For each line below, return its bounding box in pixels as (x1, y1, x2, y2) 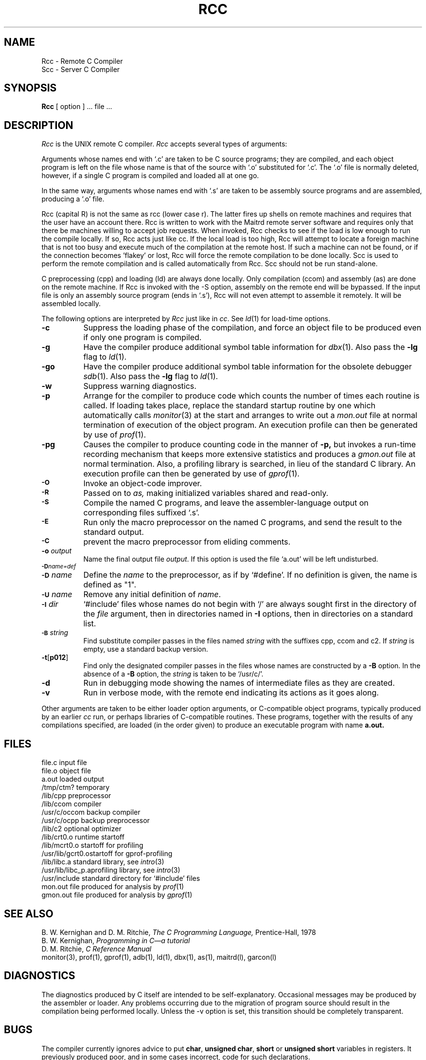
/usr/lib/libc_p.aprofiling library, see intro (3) (41, 866, 180, 875)
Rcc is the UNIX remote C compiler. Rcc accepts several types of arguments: (41, 140, 287, 148)
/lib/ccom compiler (41, 800, 102, 808)
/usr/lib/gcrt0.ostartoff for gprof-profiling (41, 849, 173, 858)
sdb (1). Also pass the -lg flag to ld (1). (83, 371, 218, 382)
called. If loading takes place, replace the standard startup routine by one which (83, 401, 375, 411)
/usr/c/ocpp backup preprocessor (41, 816, 150, 825)
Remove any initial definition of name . (83, 589, 221, 600)
